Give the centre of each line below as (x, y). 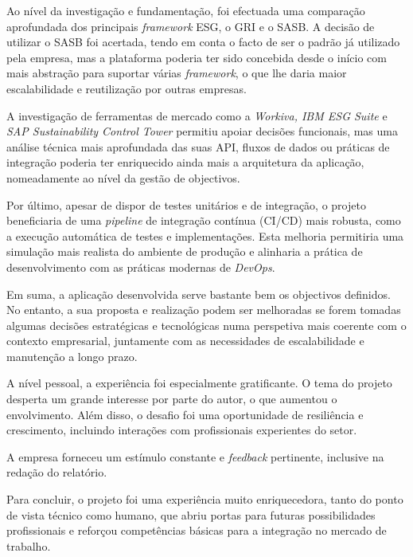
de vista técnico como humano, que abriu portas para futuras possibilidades (191, 514)
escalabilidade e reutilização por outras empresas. (127, 88)
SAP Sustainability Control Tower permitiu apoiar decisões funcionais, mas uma (202, 131)
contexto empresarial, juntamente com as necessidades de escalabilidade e (185, 341)
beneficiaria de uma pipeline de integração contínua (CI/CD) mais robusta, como (204, 220)
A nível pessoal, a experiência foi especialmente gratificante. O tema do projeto (199, 383)
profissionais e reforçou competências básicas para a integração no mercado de (197, 530)
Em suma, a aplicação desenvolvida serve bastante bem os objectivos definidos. (199, 294)
